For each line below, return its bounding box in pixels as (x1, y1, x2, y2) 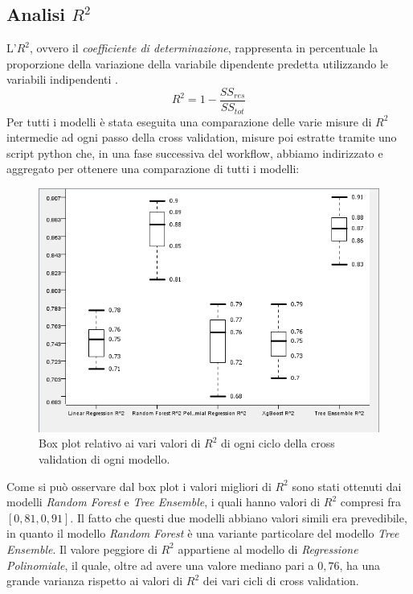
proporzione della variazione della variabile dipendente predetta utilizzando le (6, 55, 389, 72)
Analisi (6, 2, 66, 27)
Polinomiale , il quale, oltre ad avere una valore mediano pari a (6, 556, 314, 573)
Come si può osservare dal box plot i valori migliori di (6, 477, 272, 494)
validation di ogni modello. (39, 451, 170, 467)
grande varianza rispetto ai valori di (6, 572, 183, 589)
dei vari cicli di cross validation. (202, 572, 359, 589)
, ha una (339, 556, 381, 573)
